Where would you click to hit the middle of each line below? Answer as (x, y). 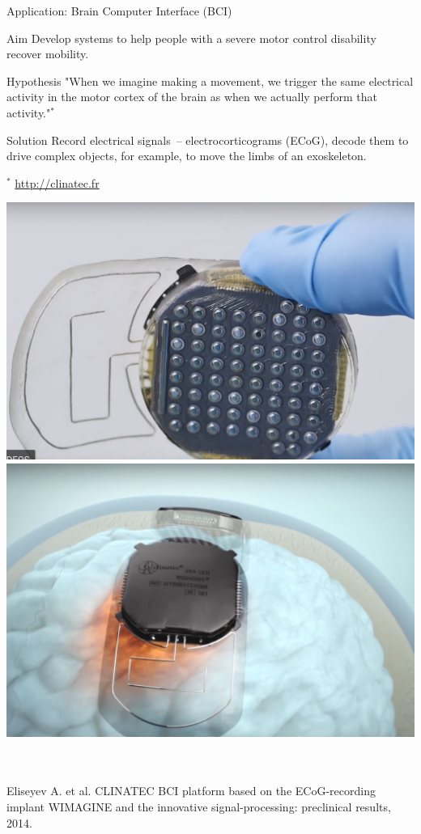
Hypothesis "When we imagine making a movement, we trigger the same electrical (210, 80)
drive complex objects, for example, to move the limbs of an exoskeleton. (187, 156)
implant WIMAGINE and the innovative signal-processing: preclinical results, (199, 806)
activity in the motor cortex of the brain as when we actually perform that (192, 97)
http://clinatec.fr (57, 182)
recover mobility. (48, 54)
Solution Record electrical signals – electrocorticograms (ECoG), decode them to (208, 140)
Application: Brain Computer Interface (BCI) (119, 11)
